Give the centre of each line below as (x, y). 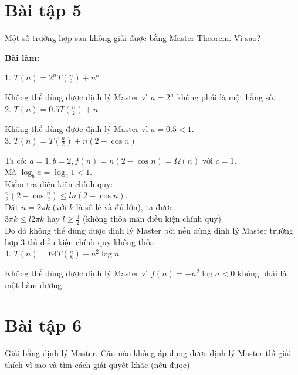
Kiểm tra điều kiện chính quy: (59, 183)
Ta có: (16, 160)
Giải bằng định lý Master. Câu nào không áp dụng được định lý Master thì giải (148, 353)
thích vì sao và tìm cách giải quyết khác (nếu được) (97, 364)
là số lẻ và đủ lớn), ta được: (126, 207)
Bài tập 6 (43, 325)
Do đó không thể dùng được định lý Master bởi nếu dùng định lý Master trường (149, 230)
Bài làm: (22, 57)
